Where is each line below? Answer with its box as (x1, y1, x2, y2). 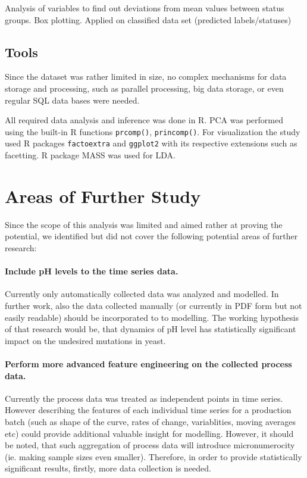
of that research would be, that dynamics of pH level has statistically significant (5, 323, 296, 335)
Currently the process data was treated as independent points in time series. (5, 392, 283, 404)
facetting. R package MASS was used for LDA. (5, 149, 176, 161)
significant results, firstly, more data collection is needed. (5, 462, 212, 474)
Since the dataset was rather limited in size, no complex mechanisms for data (5, 70, 287, 83)
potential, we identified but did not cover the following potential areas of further (5, 230, 298, 242)
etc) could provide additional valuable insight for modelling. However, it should (5, 427, 294, 439)
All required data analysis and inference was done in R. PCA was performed (5, 114, 283, 126)
